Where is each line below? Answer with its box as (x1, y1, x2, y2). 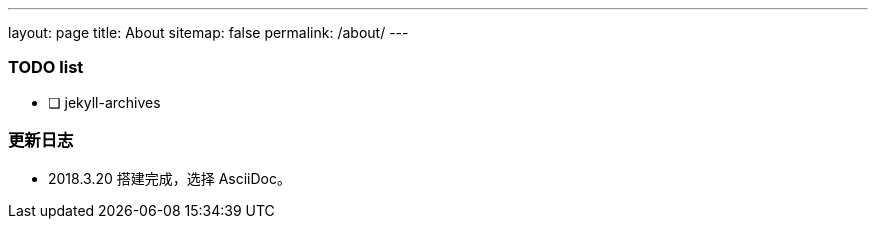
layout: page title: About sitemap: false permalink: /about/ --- (8, 24, 409, 41)
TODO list (8, 57, 84, 78)
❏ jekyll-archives (48, 93, 161, 111)
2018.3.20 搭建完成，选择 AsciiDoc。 (48, 169, 292, 187)
